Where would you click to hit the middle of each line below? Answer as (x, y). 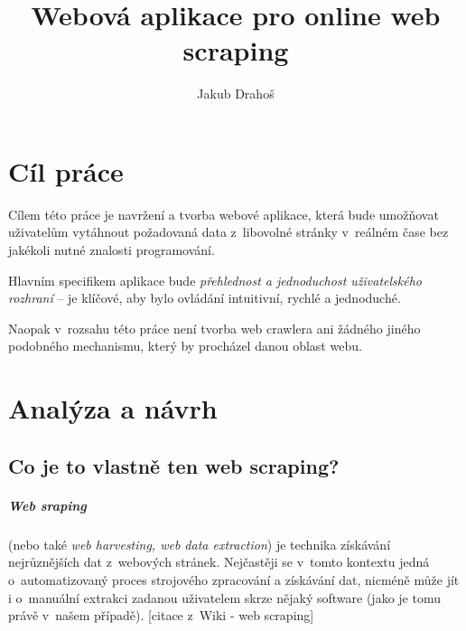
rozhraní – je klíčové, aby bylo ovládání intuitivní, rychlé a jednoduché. (205, 298)
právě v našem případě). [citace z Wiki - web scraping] (161, 615)
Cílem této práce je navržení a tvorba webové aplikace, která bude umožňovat (224, 214)
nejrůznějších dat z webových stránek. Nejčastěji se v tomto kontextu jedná (219, 562)
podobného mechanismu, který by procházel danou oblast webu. (185, 346)
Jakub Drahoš (236, 94)
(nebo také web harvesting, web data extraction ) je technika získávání (200, 544)
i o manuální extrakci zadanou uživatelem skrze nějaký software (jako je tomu (224, 597)
